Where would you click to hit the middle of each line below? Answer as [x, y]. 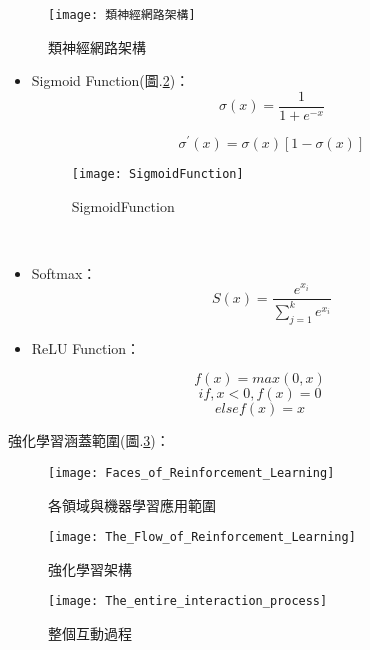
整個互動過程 [90, 633]
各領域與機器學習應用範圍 [132, 504]
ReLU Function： [86, 347]
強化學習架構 [90, 568]
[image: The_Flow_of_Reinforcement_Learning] [202, 537]
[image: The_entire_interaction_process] [188, 601]
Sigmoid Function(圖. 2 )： [110, 80]
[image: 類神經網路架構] [122, 15]
